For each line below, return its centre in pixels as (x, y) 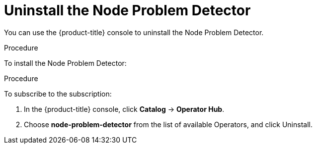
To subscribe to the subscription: (58, 94)
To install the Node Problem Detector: (65, 63)
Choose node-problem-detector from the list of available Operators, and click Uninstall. (168, 124)
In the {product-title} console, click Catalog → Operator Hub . (124, 109)
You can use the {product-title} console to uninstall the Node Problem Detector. (134, 32)
